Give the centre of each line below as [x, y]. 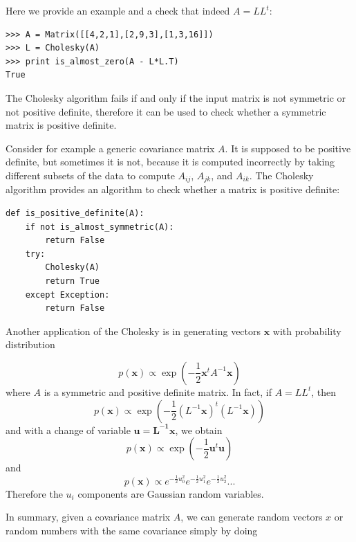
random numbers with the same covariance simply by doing [132, 530]
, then [324, 391]
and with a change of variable [68, 430]
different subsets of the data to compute [90, 175]
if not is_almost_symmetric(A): [100, 227]
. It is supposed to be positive [288, 148]
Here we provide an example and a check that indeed [118, 10]
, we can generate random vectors [252, 517]
